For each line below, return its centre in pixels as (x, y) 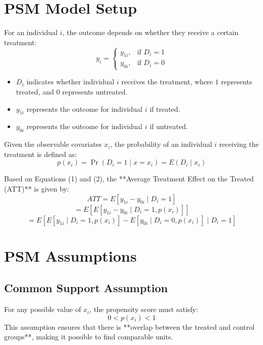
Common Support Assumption (86, 288)
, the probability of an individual (161, 144)
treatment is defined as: (41, 154)
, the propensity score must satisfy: (144, 309)
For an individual (31, 32)
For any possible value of (43, 309)
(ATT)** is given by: (37, 189)
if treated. (165, 108)
